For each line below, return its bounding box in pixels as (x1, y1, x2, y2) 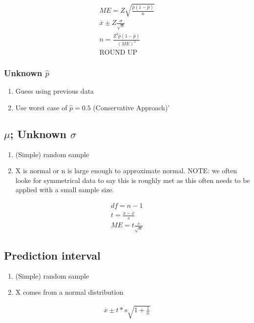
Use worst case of (15, 102, 67, 112)
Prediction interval (4, 247, 101, 262)
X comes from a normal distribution (15, 287, 124, 297)
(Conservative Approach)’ (93, 102, 170, 112)
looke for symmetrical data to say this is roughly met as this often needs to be (15, 175, 250, 185)
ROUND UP (99, 49, 138, 56)
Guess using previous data (15, 86, 94, 96)
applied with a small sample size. (15, 184, 114, 195)
